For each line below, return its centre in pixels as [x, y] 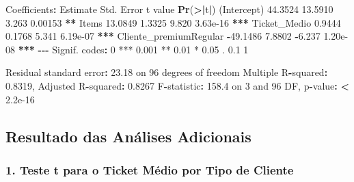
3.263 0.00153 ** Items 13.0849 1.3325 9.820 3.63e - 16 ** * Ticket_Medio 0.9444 [173, 22]
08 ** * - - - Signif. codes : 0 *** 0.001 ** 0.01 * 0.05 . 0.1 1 [127, 49]
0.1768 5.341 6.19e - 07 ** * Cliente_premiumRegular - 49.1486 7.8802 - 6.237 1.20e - [177, 36]
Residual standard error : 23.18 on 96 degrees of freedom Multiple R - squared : [167, 72]
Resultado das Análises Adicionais [128, 136]
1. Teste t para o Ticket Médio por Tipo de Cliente [150, 169]
